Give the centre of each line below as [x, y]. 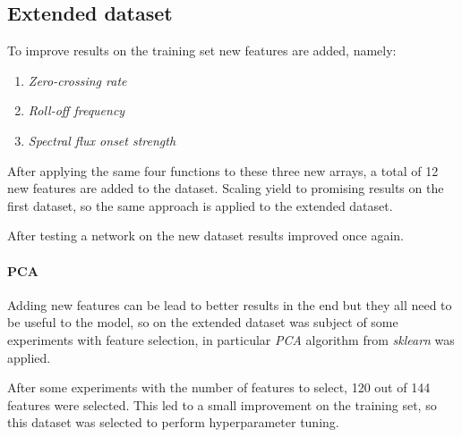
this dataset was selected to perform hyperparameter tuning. [173, 422]
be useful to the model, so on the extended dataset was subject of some [203, 322]
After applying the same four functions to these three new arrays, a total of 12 [223, 170]
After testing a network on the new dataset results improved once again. [205, 235]
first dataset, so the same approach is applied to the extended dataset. [200, 205]
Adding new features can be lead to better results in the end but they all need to [230, 304]
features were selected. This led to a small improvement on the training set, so [222, 404]
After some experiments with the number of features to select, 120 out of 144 [219, 387]
